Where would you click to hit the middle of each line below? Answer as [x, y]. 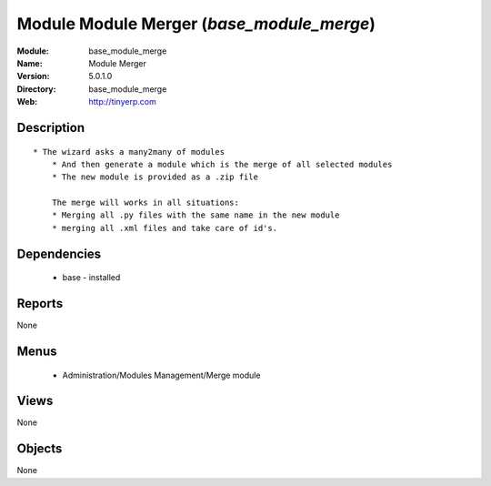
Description [51, 127]
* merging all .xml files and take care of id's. [164, 228]
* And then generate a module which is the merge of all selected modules [222, 164]
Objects [40, 449]
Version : [33, 76]
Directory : [36, 89]
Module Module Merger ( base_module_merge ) [196, 24]
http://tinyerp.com [122, 102]
